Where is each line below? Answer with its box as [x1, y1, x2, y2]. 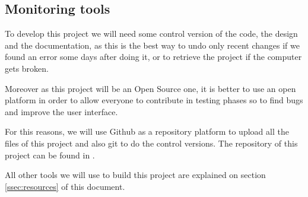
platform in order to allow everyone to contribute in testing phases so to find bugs [5, 94, 303, 106]
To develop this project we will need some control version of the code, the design [5, 27, 298, 40]
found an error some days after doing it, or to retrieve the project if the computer [5, 50, 302, 63]
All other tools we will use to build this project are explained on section [5, 169, 266, 181]
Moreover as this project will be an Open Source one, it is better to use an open [5, 82, 296, 94]
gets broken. [5, 62, 49, 74]
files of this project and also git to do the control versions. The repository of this [5, 136, 298, 149]
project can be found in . [5, 148, 95, 161]
